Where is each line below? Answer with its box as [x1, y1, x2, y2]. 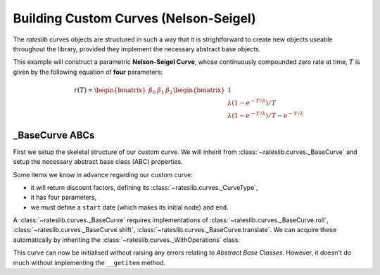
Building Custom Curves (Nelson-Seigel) [13, 11, 256, 26]
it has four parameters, [30, 193, 97, 202]
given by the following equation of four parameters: [13, 68, 163, 76]
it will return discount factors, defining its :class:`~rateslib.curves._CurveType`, [30, 183, 258, 191]
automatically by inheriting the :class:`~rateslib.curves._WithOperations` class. [13, 236, 241, 244]
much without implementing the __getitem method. [13, 258, 165, 267]
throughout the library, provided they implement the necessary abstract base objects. [13, 44, 261, 53]
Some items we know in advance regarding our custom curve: [13, 170, 193, 179]
